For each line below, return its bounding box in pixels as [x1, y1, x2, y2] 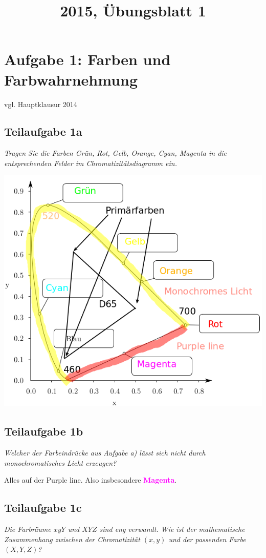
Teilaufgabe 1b [4, 423, 83, 439]
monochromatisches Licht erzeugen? [4, 457, 117, 468]
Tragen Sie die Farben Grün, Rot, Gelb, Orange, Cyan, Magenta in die [4, 148, 227, 158]
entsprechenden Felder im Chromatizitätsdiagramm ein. [4, 157, 177, 168]
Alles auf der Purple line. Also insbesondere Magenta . [4, 474, 177, 485]
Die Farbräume [4, 524, 51, 534]
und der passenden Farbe [168, 533, 246, 544]
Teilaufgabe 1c [4, 500, 82, 515]
